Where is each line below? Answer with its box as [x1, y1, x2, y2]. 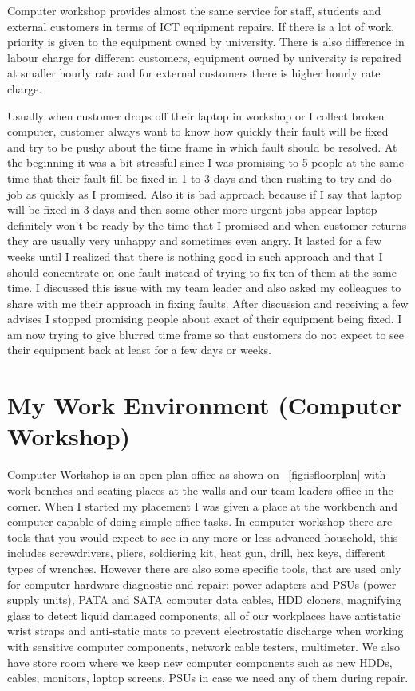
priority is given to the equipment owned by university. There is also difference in [7, 34, 405, 50]
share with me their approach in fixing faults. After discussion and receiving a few [7, 294, 409, 311]
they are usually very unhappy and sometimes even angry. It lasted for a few [7, 232, 382, 249]
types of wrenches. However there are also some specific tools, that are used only [7, 559, 401, 576]
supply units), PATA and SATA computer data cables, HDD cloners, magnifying [7, 591, 401, 608]
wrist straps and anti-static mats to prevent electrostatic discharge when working [7, 622, 404, 639]
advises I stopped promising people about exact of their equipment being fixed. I [7, 310, 402, 327]
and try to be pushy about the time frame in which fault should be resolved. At [7, 138, 397, 155]
